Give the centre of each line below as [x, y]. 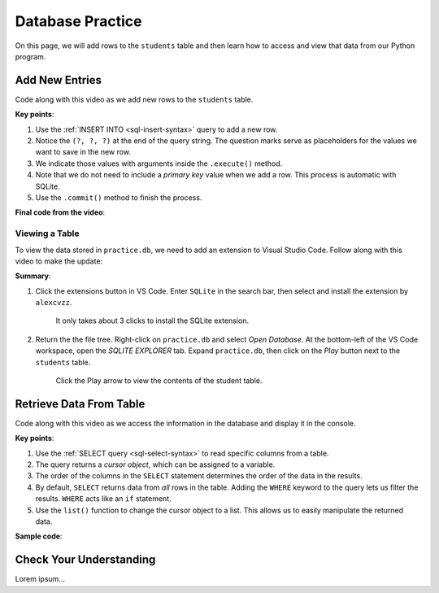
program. [30, 56]
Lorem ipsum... [40, 579]
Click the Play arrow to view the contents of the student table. [159, 381]
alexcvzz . [54, 303]
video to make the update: [59, 261]
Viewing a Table [47, 233]
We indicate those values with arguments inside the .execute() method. [159, 164]
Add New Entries [58, 80]
